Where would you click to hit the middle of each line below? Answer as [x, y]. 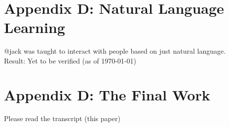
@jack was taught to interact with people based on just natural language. [115, 51]
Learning [35, 27]
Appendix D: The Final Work [107, 94]
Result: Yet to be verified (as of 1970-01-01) [70, 60]
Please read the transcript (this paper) [62, 118]
